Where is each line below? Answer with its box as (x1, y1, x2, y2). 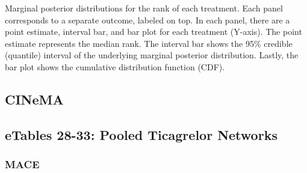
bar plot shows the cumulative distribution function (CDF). (5, 60, 225, 73)
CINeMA (5, 90, 64, 108)
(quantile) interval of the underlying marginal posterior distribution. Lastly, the (5, 49, 299, 61)
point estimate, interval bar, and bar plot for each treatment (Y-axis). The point (5, 25, 302, 38)
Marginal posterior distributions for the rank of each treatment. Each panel (5, 2, 283, 14)
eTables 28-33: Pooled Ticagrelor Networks (5, 125, 278, 144)
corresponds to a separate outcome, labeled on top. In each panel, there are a (5, 13, 290, 26)
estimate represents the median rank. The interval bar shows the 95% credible (5, 37, 293, 49)
